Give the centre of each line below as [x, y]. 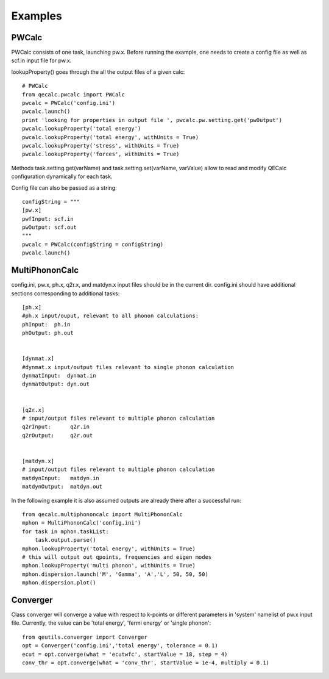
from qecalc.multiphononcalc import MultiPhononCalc [102, 514]
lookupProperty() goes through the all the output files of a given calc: [98, 72]
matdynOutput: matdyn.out [62, 487]
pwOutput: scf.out [50, 228]
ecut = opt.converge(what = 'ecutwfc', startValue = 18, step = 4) [125, 654]
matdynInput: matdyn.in [61, 478]
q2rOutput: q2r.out [58, 435]
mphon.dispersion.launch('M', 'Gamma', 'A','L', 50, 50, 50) [115, 574]
